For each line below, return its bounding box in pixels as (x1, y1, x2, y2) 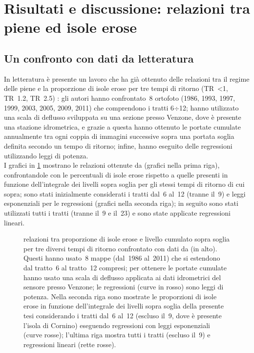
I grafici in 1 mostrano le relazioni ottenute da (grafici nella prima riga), (4, 160, 220, 170)
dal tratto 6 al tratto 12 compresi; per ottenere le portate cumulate (23, 263, 227, 273)
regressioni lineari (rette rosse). (23, 339, 116, 349)
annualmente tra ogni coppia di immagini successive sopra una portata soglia (4, 131, 234, 141)
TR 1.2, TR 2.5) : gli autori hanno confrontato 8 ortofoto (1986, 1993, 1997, (4, 92, 235, 103)
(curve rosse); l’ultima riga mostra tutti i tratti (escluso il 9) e (23, 330, 211, 340)
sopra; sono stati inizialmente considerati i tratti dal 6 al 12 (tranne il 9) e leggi (4, 188, 246, 199)
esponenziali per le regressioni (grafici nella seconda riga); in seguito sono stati (4, 198, 238, 208)
